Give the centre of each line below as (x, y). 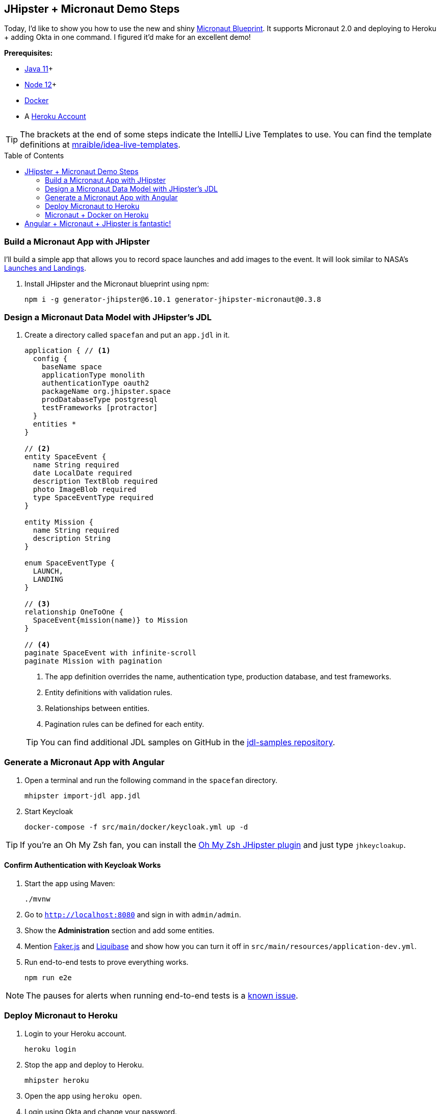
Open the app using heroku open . (83, 1096)
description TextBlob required (95, 481)
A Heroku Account (55, 116)
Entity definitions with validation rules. (109, 692)
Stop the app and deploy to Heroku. (84, 1064)
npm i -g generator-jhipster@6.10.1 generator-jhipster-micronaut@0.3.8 (173, 300)
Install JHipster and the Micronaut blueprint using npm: (117, 284)
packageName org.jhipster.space (106, 391)
